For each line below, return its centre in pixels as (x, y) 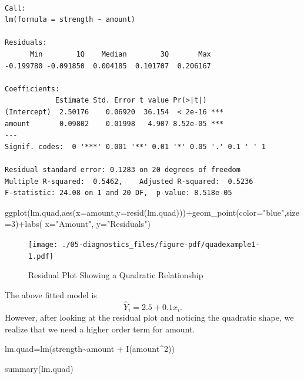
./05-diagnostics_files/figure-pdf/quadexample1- (161, 244)
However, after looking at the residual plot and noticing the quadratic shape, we (149, 317)
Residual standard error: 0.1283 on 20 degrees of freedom (123, 169)
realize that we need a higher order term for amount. (100, 329)
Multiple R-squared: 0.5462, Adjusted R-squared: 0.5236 (129, 181)
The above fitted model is (51, 294)
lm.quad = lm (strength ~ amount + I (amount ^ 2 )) (90, 349)
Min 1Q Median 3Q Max (120, 54)
